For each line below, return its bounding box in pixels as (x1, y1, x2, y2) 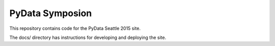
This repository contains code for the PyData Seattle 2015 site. (9, 25, 141, 31)
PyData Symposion (9, 8, 92, 19)
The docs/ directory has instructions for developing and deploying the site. (9, 34, 167, 40)
